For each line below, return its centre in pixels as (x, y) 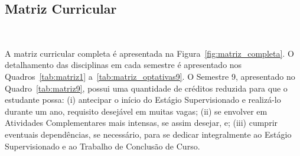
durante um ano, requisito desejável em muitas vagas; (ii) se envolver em (136, 111)
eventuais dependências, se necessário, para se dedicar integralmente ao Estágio (148, 134)
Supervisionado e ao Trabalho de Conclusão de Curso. (102, 146)
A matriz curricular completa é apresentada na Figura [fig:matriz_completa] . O (149, 53)
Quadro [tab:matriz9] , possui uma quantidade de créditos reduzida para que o (146, 88)
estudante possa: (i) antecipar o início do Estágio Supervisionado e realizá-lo (143, 100)
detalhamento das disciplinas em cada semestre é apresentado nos (123, 65)
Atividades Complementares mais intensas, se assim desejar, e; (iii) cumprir (141, 123)
